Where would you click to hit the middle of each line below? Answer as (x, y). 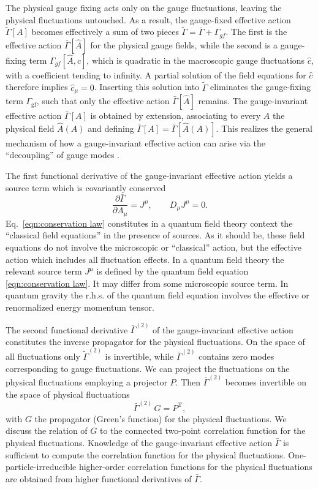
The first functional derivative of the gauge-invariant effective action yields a (149, 175)
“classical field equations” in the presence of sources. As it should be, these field (155, 235)
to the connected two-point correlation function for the (203, 430)
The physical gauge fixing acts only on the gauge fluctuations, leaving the (144, 7)
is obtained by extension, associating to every (176, 116)
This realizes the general (267, 128)
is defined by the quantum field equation (172, 271)
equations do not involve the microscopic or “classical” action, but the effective (153, 247)
